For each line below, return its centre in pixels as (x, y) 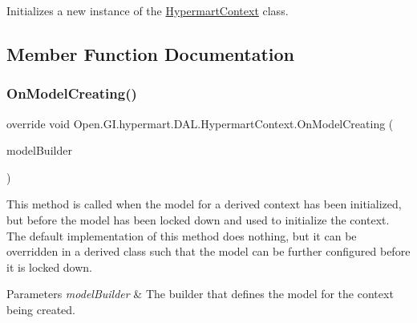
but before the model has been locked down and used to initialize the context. (198, 219)
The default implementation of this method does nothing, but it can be (182, 235)
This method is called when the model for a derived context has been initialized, (204, 204)
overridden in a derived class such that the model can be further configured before (208, 251)
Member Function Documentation (151, 53)
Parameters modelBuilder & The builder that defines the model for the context (200, 294)
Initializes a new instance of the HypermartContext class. (148, 10)
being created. (41, 309)
